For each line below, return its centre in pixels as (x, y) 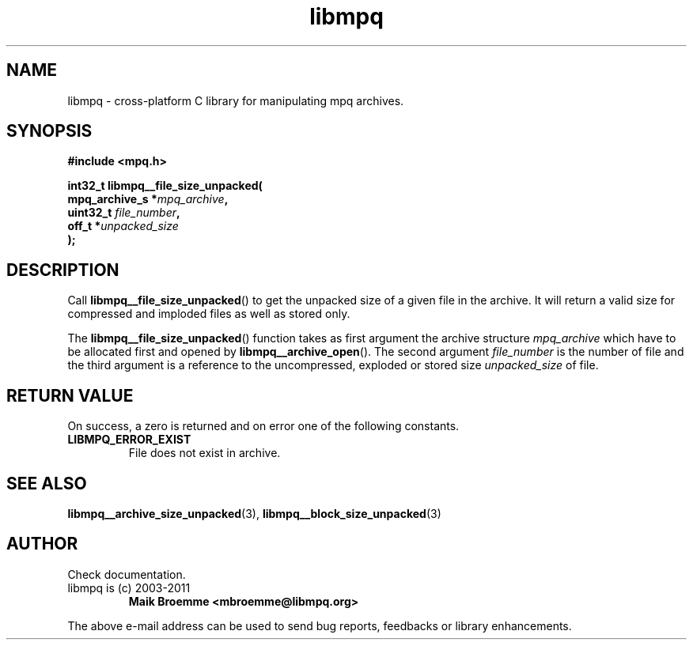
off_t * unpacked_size (123, 226)
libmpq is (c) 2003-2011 (129, 587)
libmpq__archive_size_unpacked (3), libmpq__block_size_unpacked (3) (254, 513)
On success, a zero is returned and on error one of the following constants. (263, 426)
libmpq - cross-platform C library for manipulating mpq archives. (236, 100)
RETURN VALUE (70, 395)
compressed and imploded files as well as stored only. (209, 314)
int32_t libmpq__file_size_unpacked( (165, 186)
